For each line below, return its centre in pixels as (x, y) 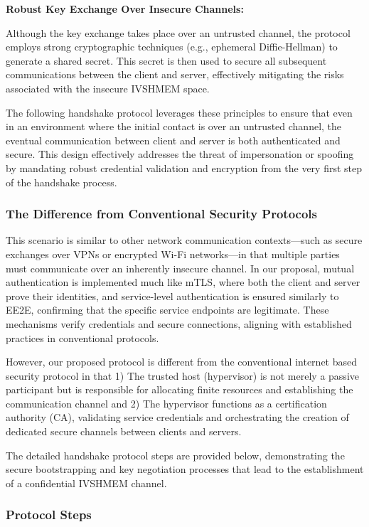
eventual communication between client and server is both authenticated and (173, 140)
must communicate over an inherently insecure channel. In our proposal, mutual (180, 268)
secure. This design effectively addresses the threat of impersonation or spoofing (180, 154)
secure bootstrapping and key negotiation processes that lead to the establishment (185, 469)
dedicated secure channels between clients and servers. (124, 431)
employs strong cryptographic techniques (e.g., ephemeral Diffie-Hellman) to (172, 47)
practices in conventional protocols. (82, 337)
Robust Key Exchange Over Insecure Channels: (125, 9)
